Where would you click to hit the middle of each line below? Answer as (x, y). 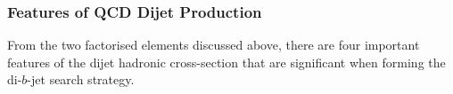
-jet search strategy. (81, 79)
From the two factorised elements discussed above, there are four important (214, 45)
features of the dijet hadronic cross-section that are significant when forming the (226, 62)
